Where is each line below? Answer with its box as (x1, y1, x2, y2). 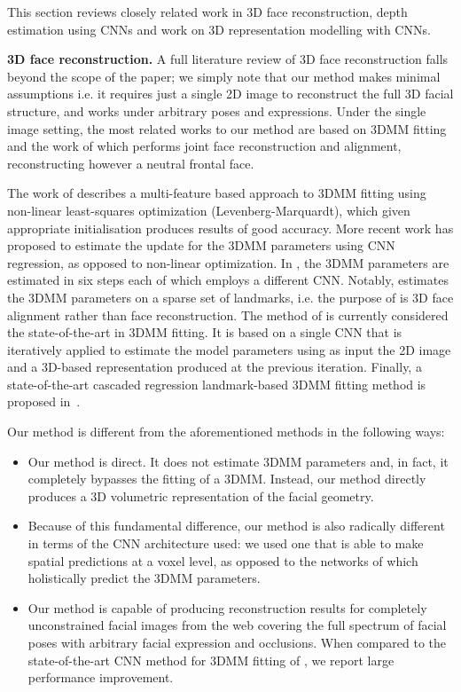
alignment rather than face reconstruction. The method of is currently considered (7, 305, 449, 324)
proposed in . (7, 392, 81, 411)
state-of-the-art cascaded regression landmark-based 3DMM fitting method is (7, 374, 426, 393)
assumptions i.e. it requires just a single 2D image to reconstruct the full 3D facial (7, 84, 454, 103)
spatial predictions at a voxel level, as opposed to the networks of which (27, 551, 418, 570)
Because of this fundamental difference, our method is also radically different (27, 516, 445, 535)
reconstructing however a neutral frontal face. (7, 153, 254, 172)
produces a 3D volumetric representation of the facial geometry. (27, 486, 374, 505)
